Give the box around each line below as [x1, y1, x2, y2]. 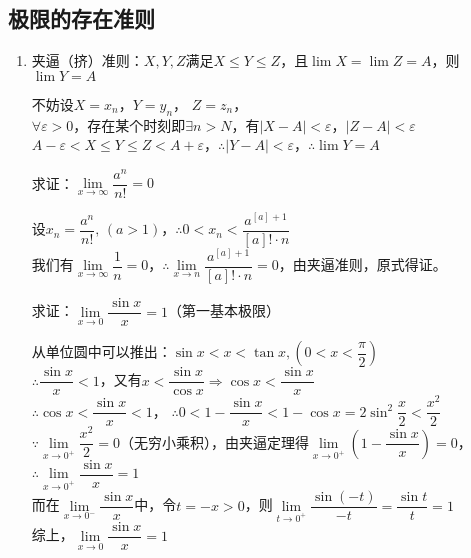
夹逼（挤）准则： [31, 50, 144, 71]
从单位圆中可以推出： [31, 341, 172, 362]
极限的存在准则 [8, 3, 155, 34]
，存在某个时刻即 [73, 114, 186, 135]
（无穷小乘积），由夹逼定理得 [119, 431, 309, 452]
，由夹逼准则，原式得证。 [278, 254, 447, 275]
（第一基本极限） [168, 300, 280, 321]
